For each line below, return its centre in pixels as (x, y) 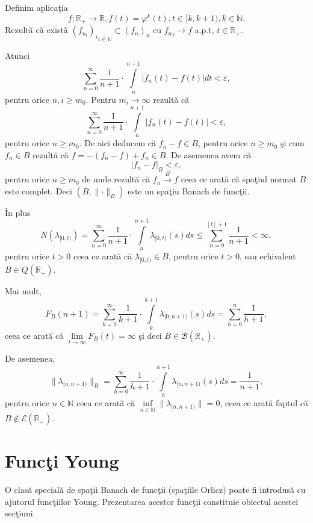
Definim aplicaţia (36, 7)
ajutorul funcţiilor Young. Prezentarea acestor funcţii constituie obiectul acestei (152, 501)
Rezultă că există (36, 30)
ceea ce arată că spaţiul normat (239, 179)
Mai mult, (23, 291)
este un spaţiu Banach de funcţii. (189, 190)
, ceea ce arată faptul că (264, 402)
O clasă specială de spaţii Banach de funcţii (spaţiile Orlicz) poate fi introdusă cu (155, 490)
